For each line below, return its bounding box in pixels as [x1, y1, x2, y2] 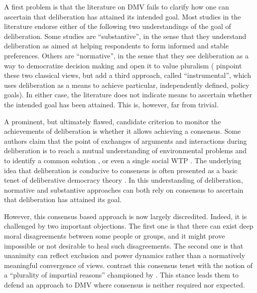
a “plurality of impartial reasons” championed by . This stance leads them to [4, 270, 239, 280]
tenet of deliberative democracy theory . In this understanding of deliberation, [4, 175, 243, 185]
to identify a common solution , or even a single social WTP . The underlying [4, 155, 242, 165]
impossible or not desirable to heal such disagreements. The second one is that [4, 240, 244, 251]
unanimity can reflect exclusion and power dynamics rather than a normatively [4, 250, 246, 261]
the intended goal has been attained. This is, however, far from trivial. [4, 99, 219, 109]
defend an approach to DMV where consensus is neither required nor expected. [4, 280, 245, 290]
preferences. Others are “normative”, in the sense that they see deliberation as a [4, 50, 249, 60]
